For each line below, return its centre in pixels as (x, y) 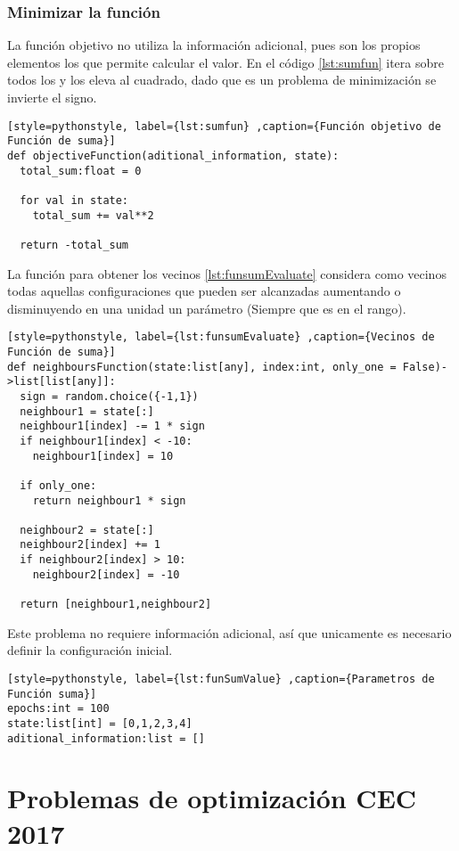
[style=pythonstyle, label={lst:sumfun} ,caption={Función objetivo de (224, 126)
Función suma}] (52, 694)
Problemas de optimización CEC (212, 798)
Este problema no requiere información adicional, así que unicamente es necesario (229, 632)
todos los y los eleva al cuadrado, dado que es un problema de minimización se (222, 80)
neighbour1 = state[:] (87, 411)
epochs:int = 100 (58, 709)
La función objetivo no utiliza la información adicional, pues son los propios (214, 45)
